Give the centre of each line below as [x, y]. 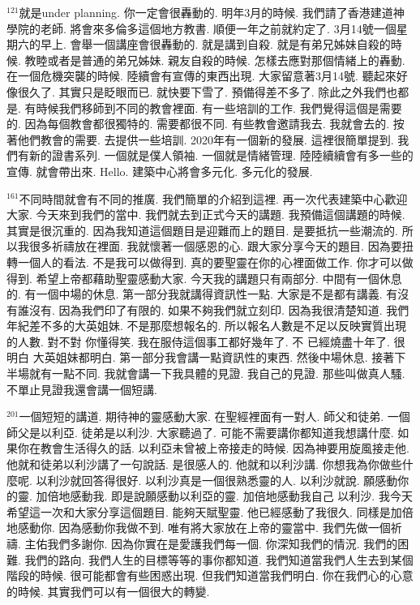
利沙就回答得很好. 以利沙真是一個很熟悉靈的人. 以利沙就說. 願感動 [223, 480]
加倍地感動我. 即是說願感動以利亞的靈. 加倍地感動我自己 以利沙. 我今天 [224, 496]
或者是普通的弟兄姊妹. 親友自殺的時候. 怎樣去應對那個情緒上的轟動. [226, 60]
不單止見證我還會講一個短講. [82, 389]
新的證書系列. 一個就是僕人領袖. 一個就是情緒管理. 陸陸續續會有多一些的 [221, 155]
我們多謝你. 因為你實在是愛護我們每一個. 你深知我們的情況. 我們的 [223, 543]
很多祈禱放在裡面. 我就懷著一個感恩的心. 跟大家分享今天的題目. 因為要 [215, 246]
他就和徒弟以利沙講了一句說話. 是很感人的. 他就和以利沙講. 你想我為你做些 [204, 464]
